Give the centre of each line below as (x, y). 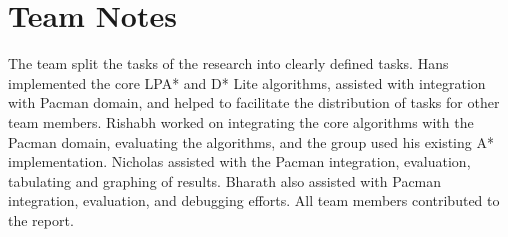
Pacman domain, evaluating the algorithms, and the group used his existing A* (251, 141)
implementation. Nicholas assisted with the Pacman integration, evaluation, (239, 161)
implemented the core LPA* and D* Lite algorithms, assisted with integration (247, 82)
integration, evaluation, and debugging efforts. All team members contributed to (254, 200)
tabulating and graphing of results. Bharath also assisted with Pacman (225, 180)
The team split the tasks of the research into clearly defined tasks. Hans (228, 63)
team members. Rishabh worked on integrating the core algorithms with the (241, 121)
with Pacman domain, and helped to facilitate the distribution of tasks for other (254, 102)
